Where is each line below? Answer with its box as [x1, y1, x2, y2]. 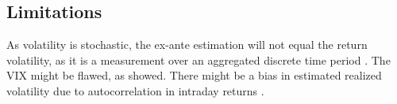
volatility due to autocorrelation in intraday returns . [6, 82, 264, 98]
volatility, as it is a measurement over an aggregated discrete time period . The [6, 51, 391, 68]
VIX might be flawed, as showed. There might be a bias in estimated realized [6, 67, 382, 84]
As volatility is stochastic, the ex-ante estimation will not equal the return [6, 36, 368, 53]
